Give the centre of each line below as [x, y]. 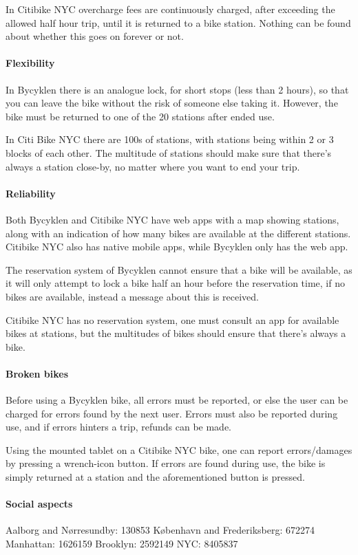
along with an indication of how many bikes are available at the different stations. [178, 233]
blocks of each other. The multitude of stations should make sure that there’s [169, 152]
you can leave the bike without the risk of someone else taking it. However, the [172, 103]
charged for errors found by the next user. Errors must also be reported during [172, 413]
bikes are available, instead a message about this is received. [132, 296]
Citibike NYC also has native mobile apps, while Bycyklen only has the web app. [177, 247]
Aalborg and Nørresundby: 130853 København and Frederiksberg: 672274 [160, 530]
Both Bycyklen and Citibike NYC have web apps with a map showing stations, [172, 219]
